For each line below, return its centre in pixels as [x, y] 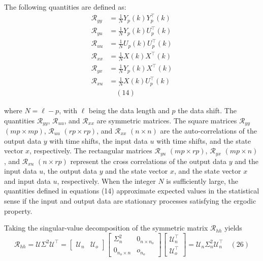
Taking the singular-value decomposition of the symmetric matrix [106, 228]
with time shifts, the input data [98, 140]
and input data [27, 181]
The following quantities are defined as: [65, 7]
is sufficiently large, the [202, 181]
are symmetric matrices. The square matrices [167, 120]
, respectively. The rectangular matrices [91, 151]
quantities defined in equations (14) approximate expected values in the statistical [132, 191]
